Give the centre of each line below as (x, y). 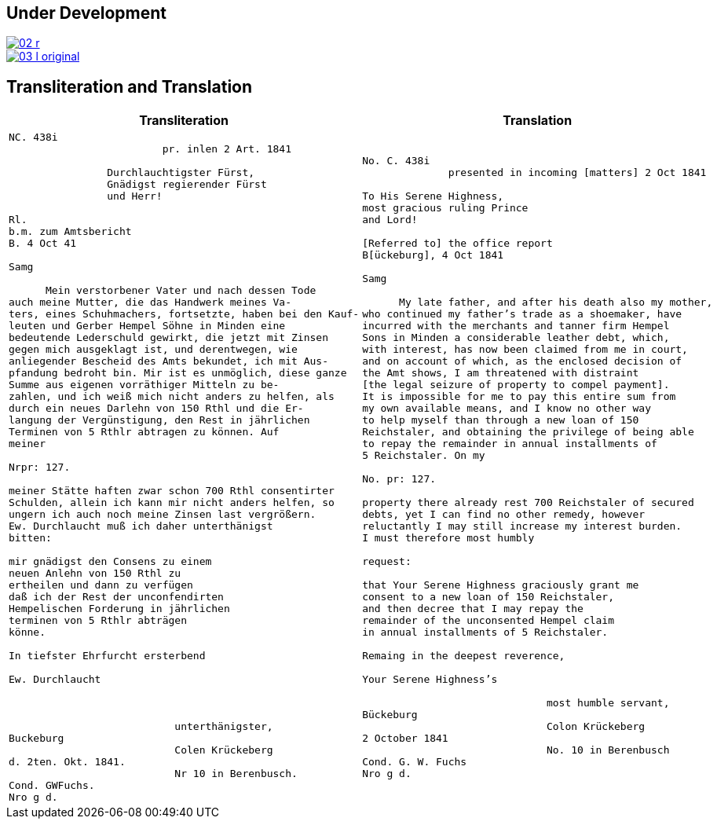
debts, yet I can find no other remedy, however (504, 515)
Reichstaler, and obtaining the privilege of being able (528, 432)
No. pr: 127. (399, 479)
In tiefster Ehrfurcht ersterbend (107, 656)
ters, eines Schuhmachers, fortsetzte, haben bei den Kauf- (184, 314)
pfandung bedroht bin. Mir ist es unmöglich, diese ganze (178, 373)
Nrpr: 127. (40, 467)
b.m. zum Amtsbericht (70, 232)
